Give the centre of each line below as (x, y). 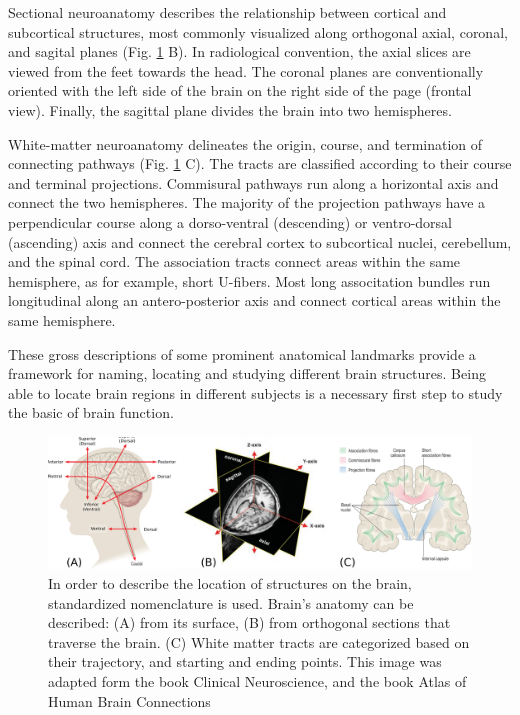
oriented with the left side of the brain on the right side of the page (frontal (240, 90)
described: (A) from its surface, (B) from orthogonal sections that (249, 622)
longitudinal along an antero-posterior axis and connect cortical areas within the (254, 300)
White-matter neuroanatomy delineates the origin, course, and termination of (245, 143)
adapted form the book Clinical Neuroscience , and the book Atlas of (257, 680)
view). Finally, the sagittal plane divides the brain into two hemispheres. (230, 109)
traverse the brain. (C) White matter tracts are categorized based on (259, 641)
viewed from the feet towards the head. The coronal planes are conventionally (246, 70)
